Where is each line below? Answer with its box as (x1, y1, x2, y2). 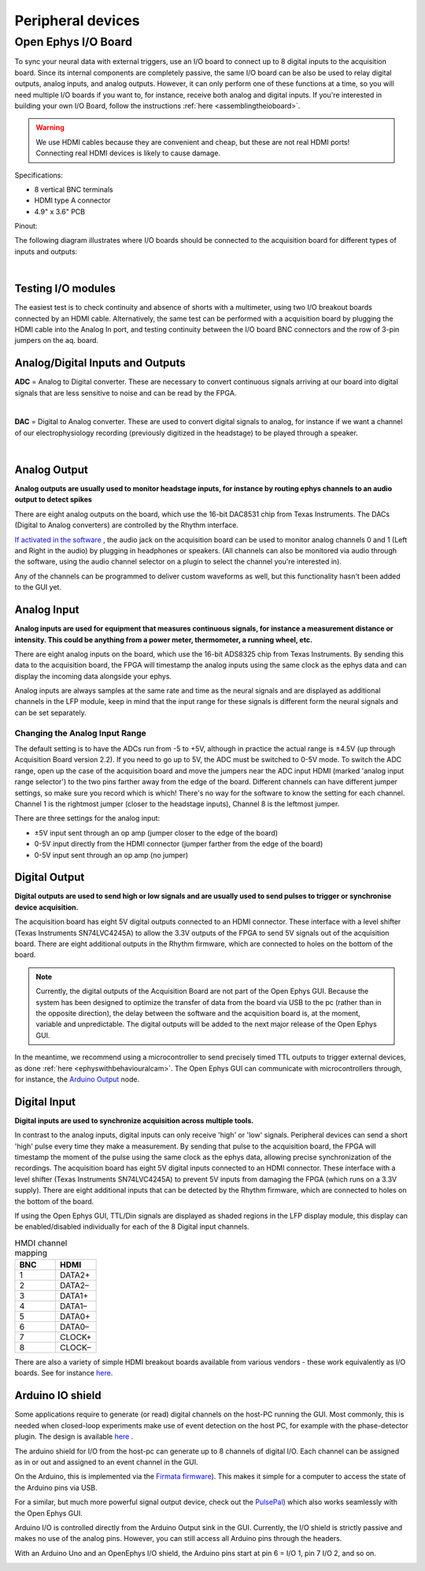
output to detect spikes (14, 495, 92, 504)
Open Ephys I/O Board (14, 35, 133, 49)
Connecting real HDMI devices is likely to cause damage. (35, 148, 220, 158)
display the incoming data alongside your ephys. (14, 671, 172, 681)
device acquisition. (14, 903, 79, 912)
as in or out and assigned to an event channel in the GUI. (14, 1457, 198, 1466)
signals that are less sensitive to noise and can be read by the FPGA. (14, 388, 237, 397)
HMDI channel (14, 1238, 68, 1249)
